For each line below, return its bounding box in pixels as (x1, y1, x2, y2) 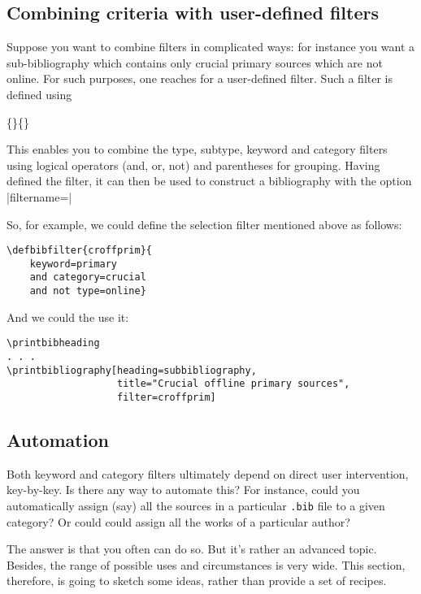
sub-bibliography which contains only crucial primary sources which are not (7, 54, 383, 71)
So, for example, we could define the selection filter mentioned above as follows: (7, 215, 402, 232)
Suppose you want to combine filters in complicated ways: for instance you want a (7, 38, 415, 55)
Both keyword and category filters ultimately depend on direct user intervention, (7, 465, 409, 482)
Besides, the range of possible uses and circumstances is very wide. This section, (7, 556, 406, 573)
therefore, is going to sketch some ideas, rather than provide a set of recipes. (7, 572, 387, 589)
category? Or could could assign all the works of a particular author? (7, 513, 350, 530)
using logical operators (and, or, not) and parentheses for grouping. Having (7, 156, 380, 173)
